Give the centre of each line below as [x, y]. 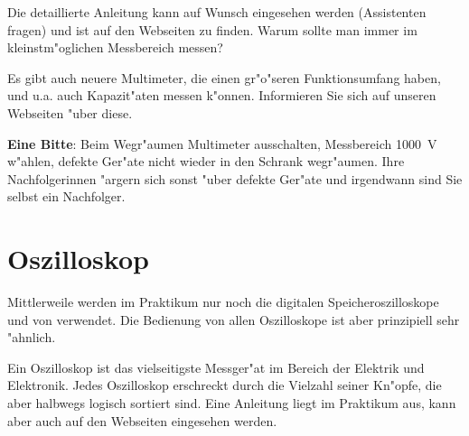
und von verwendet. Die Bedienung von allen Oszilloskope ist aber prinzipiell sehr [234, 319]
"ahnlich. [32, 337]
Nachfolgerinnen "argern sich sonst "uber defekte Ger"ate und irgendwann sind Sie [235, 178]
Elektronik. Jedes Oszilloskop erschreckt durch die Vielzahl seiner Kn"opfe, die [225, 385]
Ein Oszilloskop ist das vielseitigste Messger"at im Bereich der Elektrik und [216, 367]
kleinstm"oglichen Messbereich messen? [115, 47]
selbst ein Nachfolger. [66, 196]
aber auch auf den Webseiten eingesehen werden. [142, 420]
